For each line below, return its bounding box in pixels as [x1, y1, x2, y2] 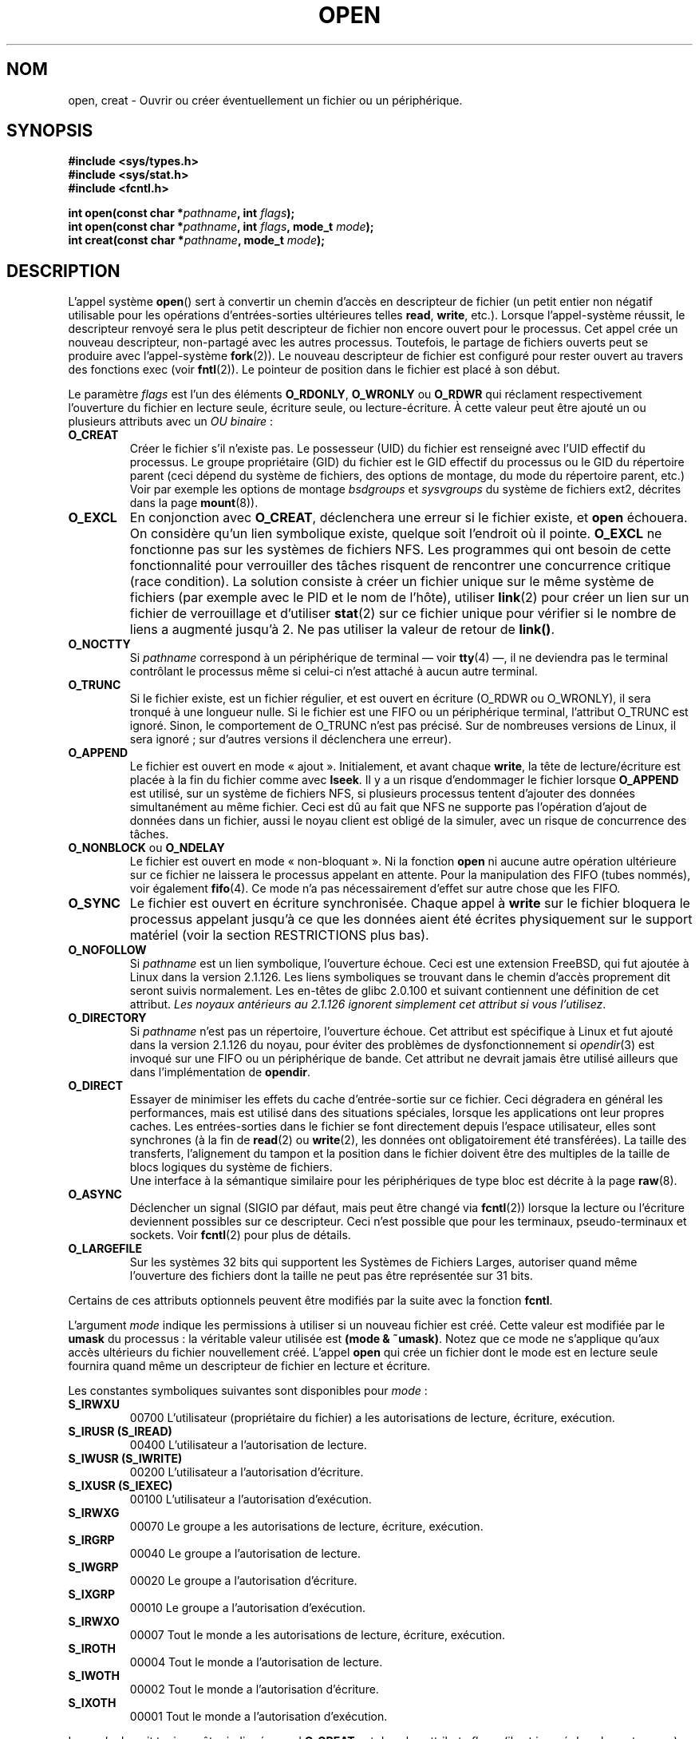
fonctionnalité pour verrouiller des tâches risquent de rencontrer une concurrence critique [129, 557, 671, 574]
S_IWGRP [68, 1560, 119, 1575]
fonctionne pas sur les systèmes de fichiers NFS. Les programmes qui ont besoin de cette [129, 541, 671, 558]
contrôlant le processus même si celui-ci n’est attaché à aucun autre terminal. [129, 664, 538, 679]
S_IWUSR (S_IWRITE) [68, 1452, 183, 1466]
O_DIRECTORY [68, 1011, 147, 1025]
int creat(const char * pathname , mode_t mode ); [68, 233, 326, 248]
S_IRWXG [68, 1506, 120, 1520]
